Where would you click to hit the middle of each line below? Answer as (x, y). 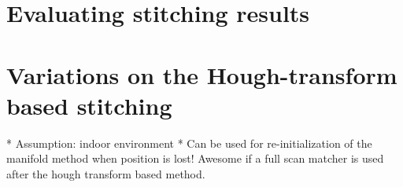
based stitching (89, 105)
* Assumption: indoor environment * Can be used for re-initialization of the (189, 143)
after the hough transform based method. (106, 173)
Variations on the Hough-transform (202, 74)
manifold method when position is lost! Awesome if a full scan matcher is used (195, 158)
